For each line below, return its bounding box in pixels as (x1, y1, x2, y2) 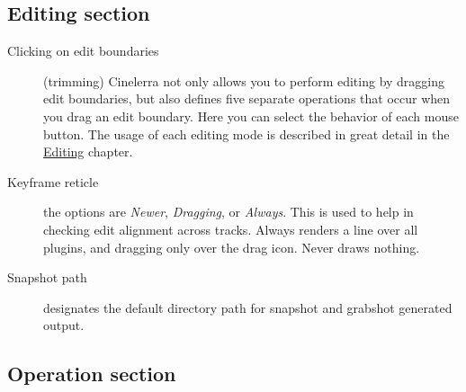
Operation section (7, 360, 176, 388)
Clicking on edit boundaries (7, 41, 159, 60)
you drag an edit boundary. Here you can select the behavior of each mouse (43, 106, 459, 125)
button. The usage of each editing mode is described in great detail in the (43, 124, 450, 143)
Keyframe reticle (7, 172, 99, 191)
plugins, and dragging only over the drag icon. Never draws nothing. (43, 237, 420, 256)
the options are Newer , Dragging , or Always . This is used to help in (43, 202, 414, 221)
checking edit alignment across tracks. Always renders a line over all (43, 219, 418, 238)
